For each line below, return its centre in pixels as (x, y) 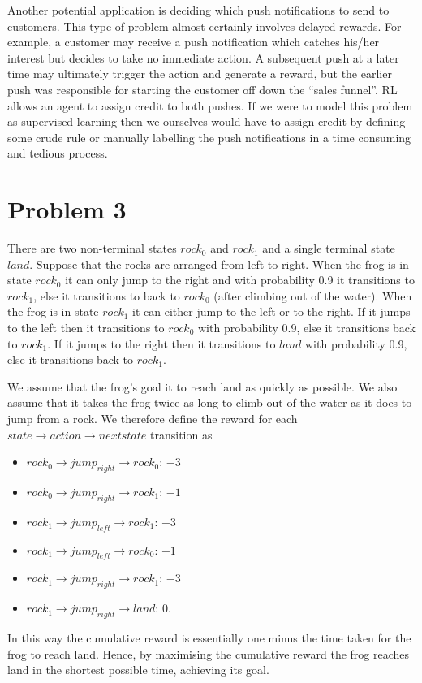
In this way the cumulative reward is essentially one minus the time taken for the (209, 637)
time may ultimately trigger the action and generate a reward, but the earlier (200, 73)
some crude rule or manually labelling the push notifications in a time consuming (209, 137)
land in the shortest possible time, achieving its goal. (138, 670)
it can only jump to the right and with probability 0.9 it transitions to (240, 280)
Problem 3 (67, 209)
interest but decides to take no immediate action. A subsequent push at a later (203, 57)
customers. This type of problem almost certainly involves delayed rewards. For (205, 26)
